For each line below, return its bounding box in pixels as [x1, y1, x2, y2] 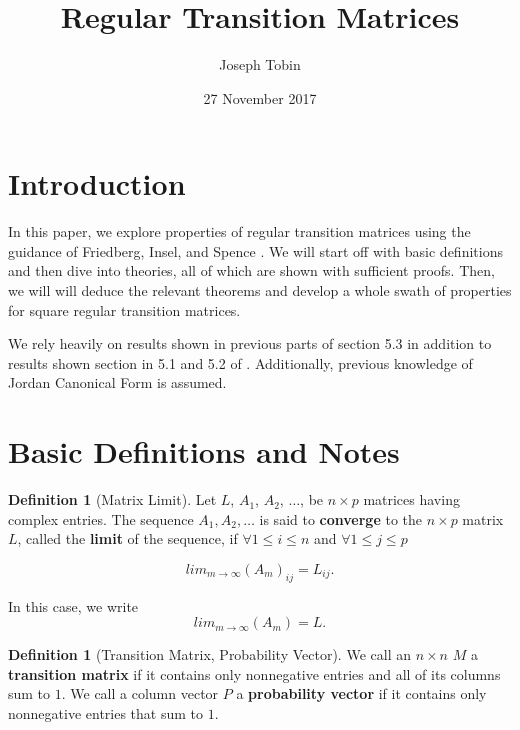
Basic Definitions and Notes [8, 431, 400, 472]
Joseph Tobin [219, 54, 301, 75]
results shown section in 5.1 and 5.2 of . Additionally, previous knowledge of [8, 352, 473, 373]
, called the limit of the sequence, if [17, 528, 238, 549]
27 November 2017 [203, 87, 317, 108]
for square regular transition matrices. [8, 299, 241, 320]
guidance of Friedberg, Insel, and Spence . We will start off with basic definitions [8, 240, 503, 261]
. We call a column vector [61, 683, 219, 704]
